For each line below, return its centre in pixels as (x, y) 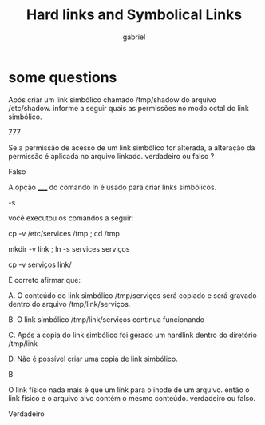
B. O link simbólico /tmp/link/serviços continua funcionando (107, 319)
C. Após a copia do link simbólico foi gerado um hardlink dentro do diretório (133, 335)
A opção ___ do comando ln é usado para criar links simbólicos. (113, 187)
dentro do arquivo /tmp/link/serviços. (69, 304)
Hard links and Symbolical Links (134, 15)
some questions (63, 77)
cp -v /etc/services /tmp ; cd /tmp (64, 233)
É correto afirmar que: (45, 280)
